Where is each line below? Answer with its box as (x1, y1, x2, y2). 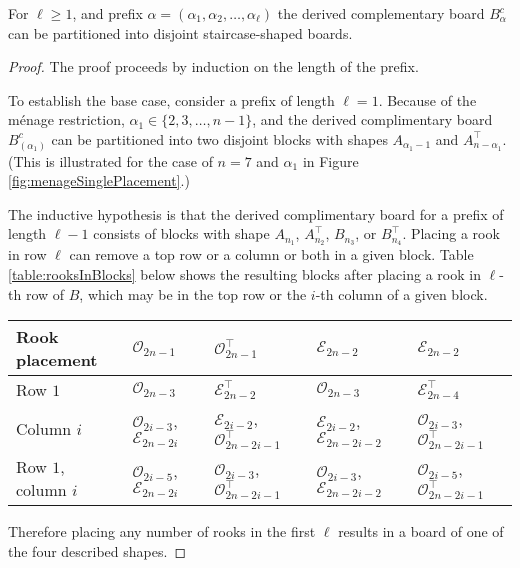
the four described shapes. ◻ (8, 540, 186, 561)
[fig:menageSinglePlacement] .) (8, 170, 190, 191)
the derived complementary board (277, 3, 485, 23)
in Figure (302, 150, 359, 171)
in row (8, 244, 47, 265)
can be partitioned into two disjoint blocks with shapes (51, 128, 388, 149)
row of (25, 283, 65, 304)
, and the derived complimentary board (252, 109, 493, 130)
